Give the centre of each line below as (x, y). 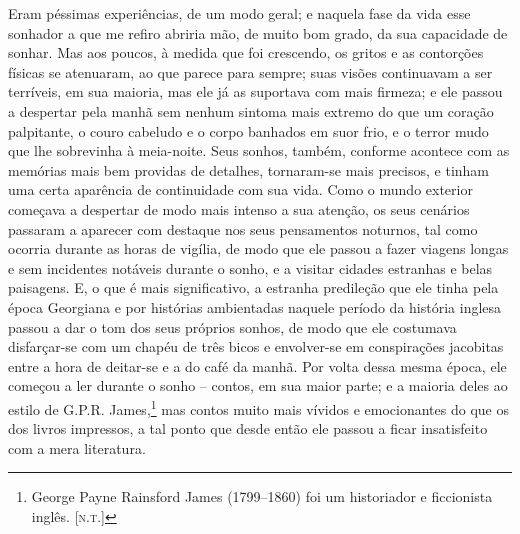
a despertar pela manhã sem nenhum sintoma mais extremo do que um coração (251, 110)
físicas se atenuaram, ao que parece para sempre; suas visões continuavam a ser (250, 71)
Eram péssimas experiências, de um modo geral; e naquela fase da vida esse (239, 13)
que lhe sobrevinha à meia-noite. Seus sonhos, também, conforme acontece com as (259, 150)
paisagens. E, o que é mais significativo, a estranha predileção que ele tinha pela (253, 287)
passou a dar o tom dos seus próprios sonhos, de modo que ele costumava (232, 326)
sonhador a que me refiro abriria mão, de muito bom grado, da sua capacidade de (258, 32)
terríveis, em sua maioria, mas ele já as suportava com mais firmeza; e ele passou (255, 91)
